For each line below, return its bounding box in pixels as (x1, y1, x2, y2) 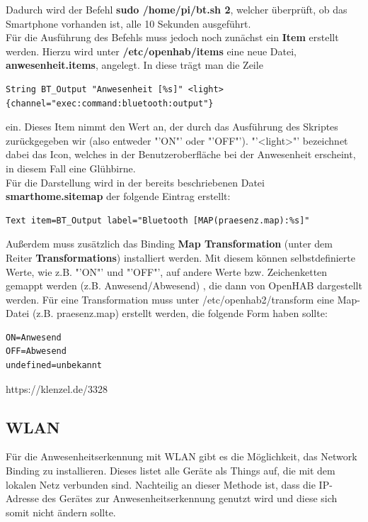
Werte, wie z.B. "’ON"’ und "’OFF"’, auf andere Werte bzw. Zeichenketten (6, 264, 328, 279)
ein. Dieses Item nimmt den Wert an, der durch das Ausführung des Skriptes (6, 119, 338, 134)
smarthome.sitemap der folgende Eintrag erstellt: (6, 189, 231, 204)
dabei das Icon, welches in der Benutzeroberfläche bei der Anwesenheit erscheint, (6, 147, 356, 162)
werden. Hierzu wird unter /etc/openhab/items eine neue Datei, (6, 43, 297, 58)
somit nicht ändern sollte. (6, 504, 116, 519)
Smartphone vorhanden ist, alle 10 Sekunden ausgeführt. (6, 16, 251, 30)
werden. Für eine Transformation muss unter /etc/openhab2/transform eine (6, 291, 335, 306)
